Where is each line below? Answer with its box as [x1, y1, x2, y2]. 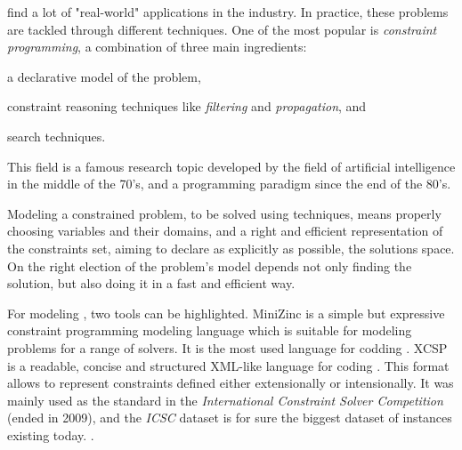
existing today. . [7, 425, 94, 444]
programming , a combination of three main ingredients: [7, 37, 307, 56]
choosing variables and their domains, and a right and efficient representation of [7, 221, 443, 240]
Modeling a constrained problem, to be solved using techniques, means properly [7, 204, 442, 222]
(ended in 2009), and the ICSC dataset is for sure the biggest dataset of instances [7, 408, 452, 427]
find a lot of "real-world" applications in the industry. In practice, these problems [7, 3, 449, 20]
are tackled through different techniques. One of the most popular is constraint [7, 20, 437, 38]
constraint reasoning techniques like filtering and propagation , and [7, 97, 367, 116]
